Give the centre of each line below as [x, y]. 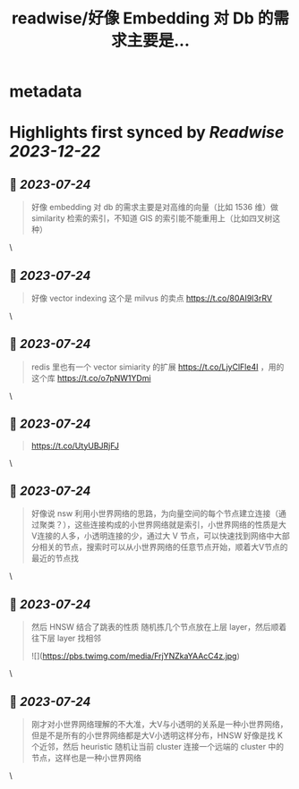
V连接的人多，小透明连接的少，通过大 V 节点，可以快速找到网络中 [153, 536]
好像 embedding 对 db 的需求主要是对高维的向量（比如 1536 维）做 [155, 208]
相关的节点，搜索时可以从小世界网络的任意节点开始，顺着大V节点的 [163, 547]
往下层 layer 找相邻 [66, 638]
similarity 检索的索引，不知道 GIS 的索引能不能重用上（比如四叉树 [152, 218]
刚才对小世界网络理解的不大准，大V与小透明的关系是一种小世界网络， [159, 725]
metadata [46, 92]
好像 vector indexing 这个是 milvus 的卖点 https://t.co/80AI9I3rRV [152, 298]
